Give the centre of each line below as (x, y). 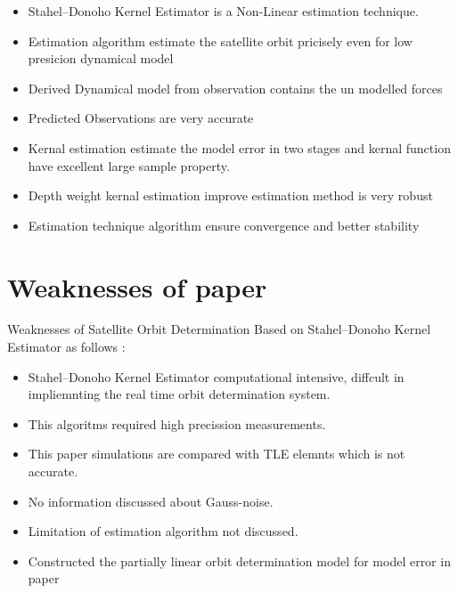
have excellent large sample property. (129, 165)
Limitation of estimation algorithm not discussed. (163, 531)
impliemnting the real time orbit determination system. (179, 394)
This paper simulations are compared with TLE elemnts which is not (217, 454)
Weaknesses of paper (137, 286)
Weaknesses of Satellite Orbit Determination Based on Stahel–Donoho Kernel (219, 329)
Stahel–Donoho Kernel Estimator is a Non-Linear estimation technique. (223, 11)
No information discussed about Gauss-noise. (151, 501)
